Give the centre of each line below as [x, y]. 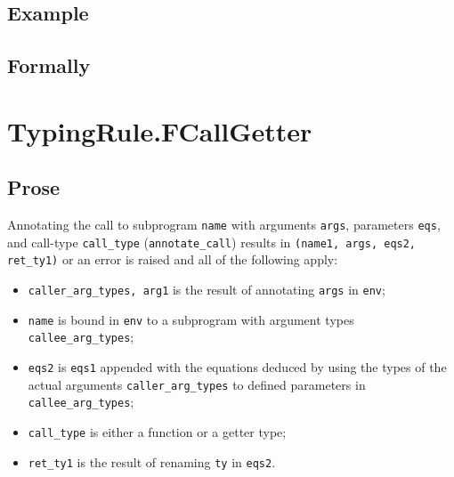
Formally [49, 65]
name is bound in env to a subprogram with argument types [191, 319]
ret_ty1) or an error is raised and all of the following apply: [173, 259]
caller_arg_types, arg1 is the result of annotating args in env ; [207, 290]
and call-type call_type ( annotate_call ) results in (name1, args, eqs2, [212, 242]
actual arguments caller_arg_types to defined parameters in [197, 384]
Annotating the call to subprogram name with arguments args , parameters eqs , [224, 225]
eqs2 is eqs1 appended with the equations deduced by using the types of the [237, 367]
